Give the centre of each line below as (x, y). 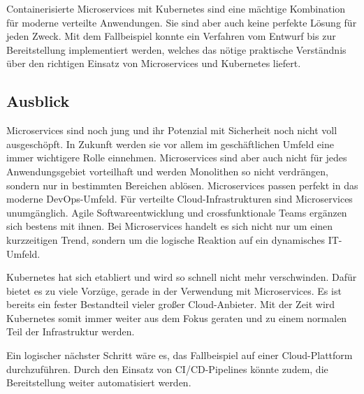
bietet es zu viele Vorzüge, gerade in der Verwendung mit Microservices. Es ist (174, 290)
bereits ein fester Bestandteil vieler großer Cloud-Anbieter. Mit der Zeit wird (171, 304)
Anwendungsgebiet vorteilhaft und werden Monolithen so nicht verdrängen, (167, 171)
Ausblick (38, 101)
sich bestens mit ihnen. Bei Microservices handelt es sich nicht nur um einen (170, 226)
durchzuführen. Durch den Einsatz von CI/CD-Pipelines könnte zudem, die (167, 369)
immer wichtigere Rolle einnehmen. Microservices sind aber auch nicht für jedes (177, 158)
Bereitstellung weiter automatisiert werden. (99, 382)
